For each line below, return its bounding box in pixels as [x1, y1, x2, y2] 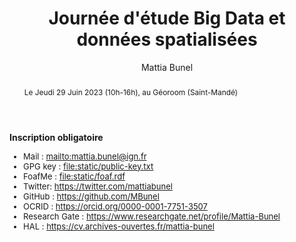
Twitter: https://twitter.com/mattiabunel [23, 180, 173, 192]
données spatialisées [76, 28, 258, 51]
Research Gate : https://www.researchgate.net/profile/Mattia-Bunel [23, 210, 281, 222]
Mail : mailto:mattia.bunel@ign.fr [23, 150, 147, 162]
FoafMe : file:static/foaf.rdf [23, 170, 126, 182]
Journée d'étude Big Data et [48, 7, 286, 30]
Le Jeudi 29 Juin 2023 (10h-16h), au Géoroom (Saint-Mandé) [23, 87, 239, 97]
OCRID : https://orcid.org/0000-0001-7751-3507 [23, 200, 208, 212]
